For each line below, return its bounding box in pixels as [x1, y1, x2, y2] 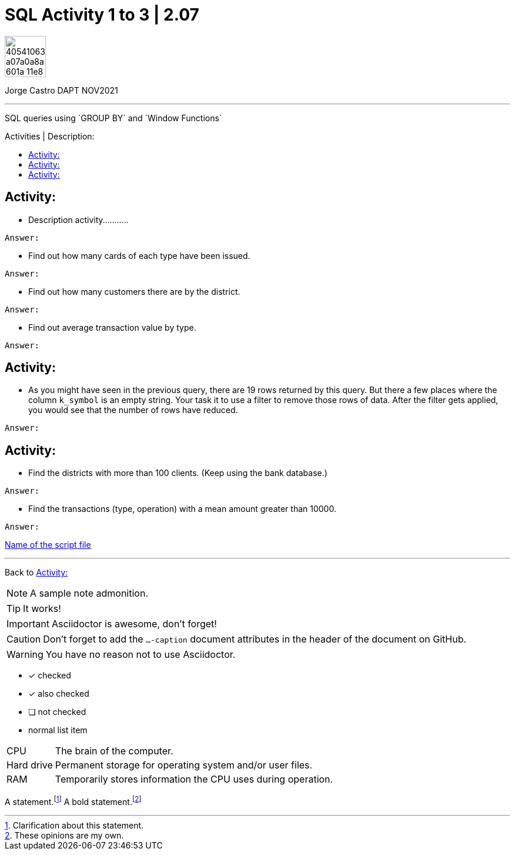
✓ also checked [28, 688, 89, 699]
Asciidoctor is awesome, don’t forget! [51, 618, 217, 630]
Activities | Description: [5, 131, 95, 141]
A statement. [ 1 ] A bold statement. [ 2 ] [5, 795, 142, 807]
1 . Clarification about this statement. [5, 820, 144, 830]
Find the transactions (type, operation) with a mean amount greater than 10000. [28, 504, 336, 514]
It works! [23, 603, 61, 615]
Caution [6, 633, 41, 646]
